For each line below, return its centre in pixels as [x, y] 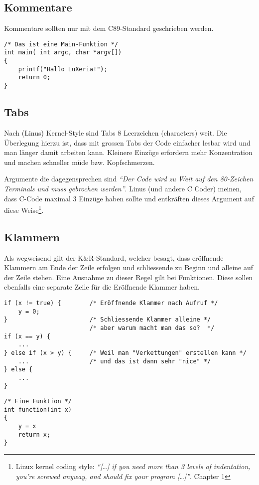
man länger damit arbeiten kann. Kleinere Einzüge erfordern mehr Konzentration [128, 152]
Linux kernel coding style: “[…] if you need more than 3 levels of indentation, [133, 466]
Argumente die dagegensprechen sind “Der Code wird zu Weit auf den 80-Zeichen [129, 179]
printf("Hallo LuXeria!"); [63, 69]
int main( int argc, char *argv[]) [63, 53]
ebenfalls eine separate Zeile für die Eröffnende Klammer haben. [102, 287]
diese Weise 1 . [24, 209]
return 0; [34, 78]
